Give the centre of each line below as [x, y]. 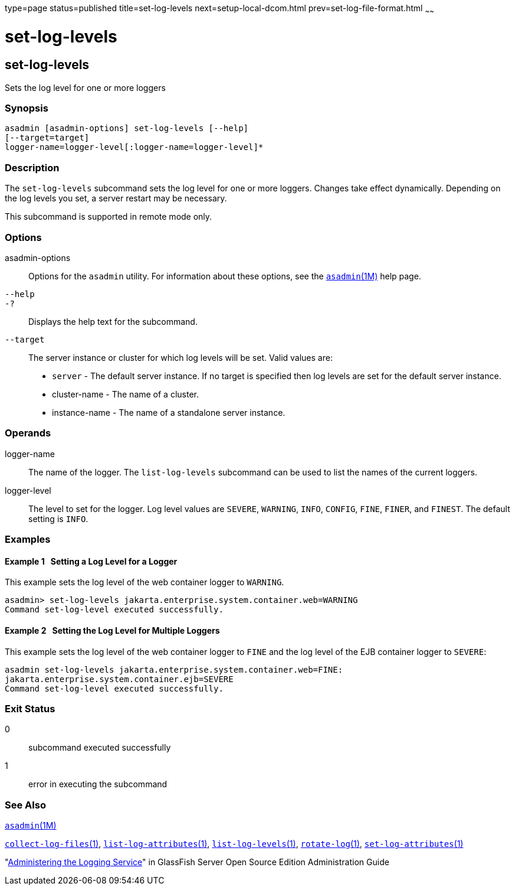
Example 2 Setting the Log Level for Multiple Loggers [112, 630]
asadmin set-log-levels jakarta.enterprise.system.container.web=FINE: [174, 669]
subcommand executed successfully [100, 748]
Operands [28, 433]
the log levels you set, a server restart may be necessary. [116, 198]
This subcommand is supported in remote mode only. [109, 217]
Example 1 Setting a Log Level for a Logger [91, 561]
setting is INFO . [58, 519]
